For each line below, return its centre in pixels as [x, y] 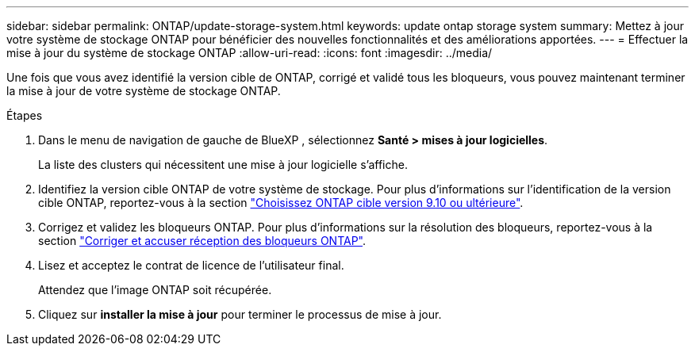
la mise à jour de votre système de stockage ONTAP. [144, 91]
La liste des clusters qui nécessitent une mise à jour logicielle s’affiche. [223, 165]
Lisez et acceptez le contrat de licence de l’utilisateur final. [191, 265]
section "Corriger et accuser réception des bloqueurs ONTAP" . [202, 241]
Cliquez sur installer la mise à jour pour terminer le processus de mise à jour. [240, 314]
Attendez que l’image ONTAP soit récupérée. [155, 290]
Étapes [25, 115]
